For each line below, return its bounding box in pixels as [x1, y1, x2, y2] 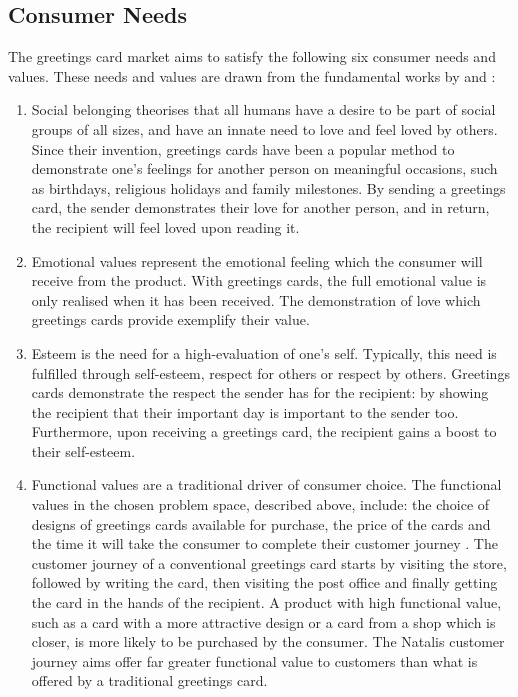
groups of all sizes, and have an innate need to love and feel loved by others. [31, 118, 498, 139]
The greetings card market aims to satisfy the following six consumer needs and [8, 46, 496, 67]
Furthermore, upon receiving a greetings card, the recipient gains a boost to [31, 421, 497, 442]
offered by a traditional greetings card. [31, 670, 268, 691]
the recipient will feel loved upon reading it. [31, 216, 300, 237]
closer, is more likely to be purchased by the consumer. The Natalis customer [31, 631, 505, 652]
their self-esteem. [31, 440, 136, 461]
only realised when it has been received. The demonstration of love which [31, 289, 481, 310]
